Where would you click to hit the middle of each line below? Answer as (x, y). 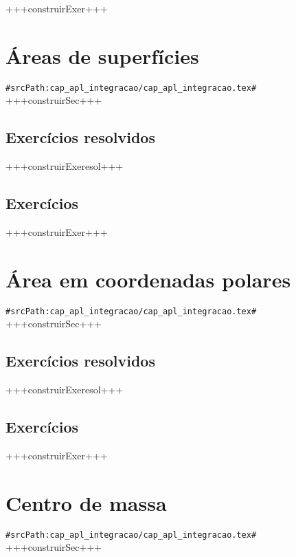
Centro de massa (86, 502)
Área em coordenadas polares (148, 279)
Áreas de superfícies (102, 55)
